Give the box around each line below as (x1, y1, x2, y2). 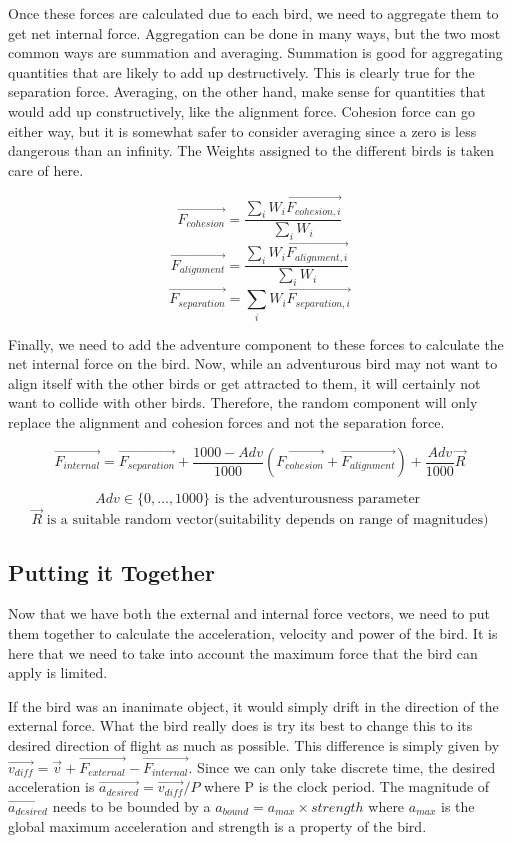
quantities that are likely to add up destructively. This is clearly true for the (8, 61, 475, 82)
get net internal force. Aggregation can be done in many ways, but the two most (8, 22, 501, 43)
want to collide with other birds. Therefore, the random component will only (8, 392, 478, 413)
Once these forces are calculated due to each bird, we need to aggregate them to (8, 3, 499, 23)
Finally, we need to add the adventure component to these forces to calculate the (8, 333, 504, 354)
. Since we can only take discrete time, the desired (188, 756, 496, 777)
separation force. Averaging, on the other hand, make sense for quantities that (8, 81, 486, 102)
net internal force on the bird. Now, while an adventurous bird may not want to (8, 353, 498, 374)
